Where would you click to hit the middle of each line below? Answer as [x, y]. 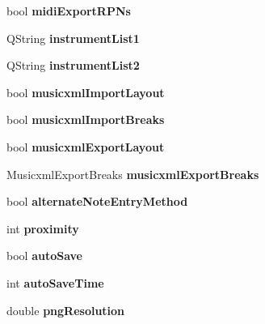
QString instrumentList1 [73, 38]
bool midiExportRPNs [69, 11]
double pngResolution [66, 310]
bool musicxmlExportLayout [86, 146]
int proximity [43, 228]
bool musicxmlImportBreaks [86, 119]
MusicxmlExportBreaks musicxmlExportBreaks [133, 174]
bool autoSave [44, 256]
